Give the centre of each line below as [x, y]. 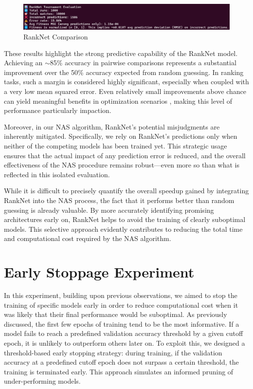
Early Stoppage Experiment [99, 272]
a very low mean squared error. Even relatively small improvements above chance [125, 91]
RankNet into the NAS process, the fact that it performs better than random [119, 200]
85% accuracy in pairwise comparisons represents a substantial [143, 63]
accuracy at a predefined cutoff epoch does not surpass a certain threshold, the [121, 362]
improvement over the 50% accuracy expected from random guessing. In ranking [124, 72]
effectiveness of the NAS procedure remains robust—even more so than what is [122, 165]
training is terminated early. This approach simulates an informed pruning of [119, 371]
